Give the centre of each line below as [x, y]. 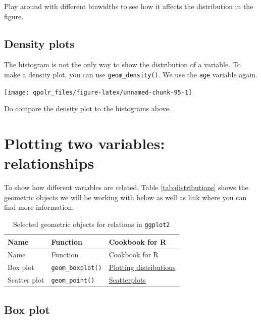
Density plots [39, 43]
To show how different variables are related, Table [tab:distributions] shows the [126, 187]
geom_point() [73, 281]
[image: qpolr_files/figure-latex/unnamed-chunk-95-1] [98, 92]
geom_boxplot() [76, 268]
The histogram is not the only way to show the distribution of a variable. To [122, 64]
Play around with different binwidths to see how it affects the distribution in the [129, 6]
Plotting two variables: [85, 143]
